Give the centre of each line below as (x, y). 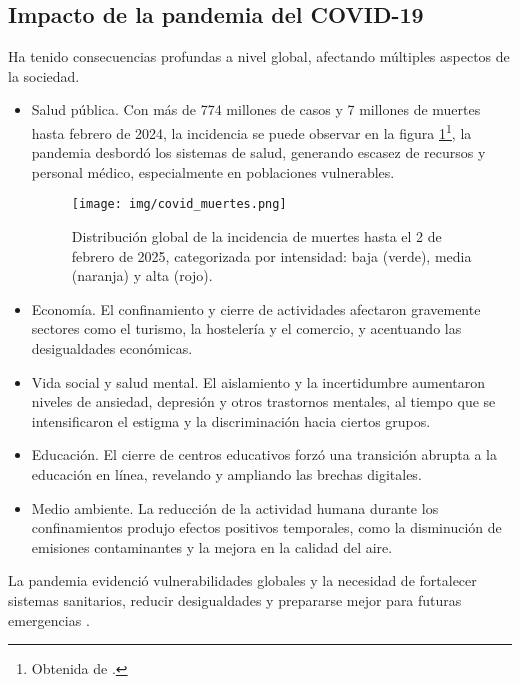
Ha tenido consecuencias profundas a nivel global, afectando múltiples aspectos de (259, 56)
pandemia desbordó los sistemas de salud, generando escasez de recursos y (258, 152)
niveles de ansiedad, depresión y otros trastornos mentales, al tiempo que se (263, 401)
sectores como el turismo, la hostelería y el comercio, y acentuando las (246, 328)
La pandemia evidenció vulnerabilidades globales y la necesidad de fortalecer (242, 580)
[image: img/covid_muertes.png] (179, 204)
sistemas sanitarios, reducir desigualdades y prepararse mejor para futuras (235, 599)
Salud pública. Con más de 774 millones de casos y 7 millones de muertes (256, 109)
